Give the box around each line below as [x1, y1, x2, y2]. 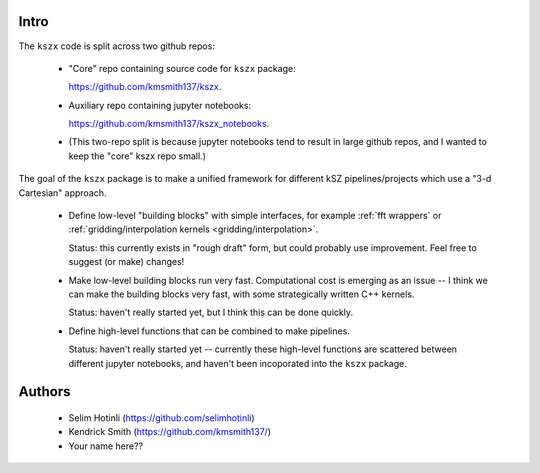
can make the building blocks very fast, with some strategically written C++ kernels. [68, 288, 415, 300]
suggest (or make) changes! [68, 256, 185, 268]
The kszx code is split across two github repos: [18, 40, 215, 52]
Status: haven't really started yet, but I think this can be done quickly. [68, 306, 354, 319]
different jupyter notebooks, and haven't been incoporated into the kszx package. [68, 357, 407, 369]
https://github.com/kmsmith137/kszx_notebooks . [68, 118, 270, 130]
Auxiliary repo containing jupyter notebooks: [68, 99, 252, 111]
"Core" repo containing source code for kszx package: [68, 62, 296, 74]
